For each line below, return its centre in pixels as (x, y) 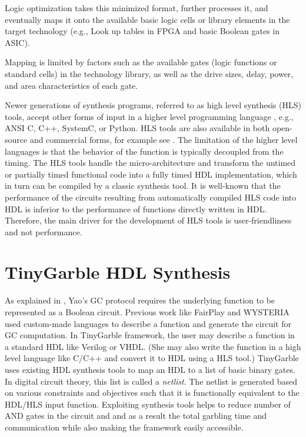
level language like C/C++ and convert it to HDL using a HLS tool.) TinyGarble (152, 358)
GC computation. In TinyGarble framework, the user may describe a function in (150, 335)
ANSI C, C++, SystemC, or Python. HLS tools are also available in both (137, 128)
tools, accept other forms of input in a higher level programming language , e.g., (149, 116)
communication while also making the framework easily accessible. (124, 427)
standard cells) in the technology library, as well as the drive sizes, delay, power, (149, 73)
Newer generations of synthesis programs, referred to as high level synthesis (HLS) (153, 105)
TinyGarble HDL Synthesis (118, 272)
